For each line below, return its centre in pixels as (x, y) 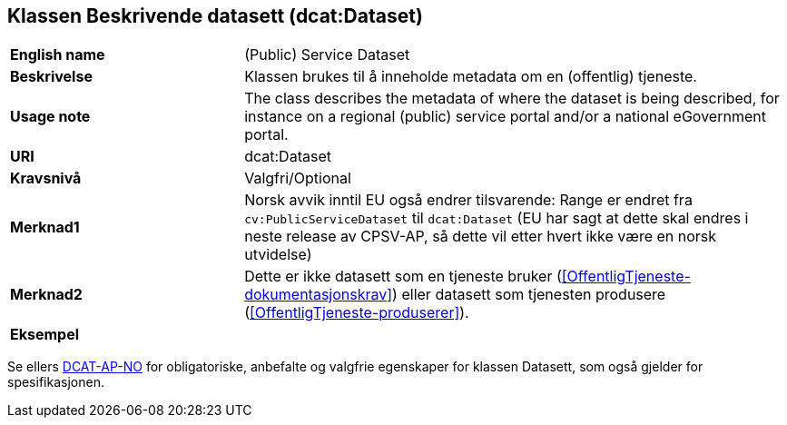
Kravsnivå (46, 178)
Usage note (50, 117)
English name (58, 55)
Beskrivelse (51, 77)
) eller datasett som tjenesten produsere (529, 295)
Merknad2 (46, 295)
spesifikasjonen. (56, 382)
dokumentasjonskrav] (319, 295)
